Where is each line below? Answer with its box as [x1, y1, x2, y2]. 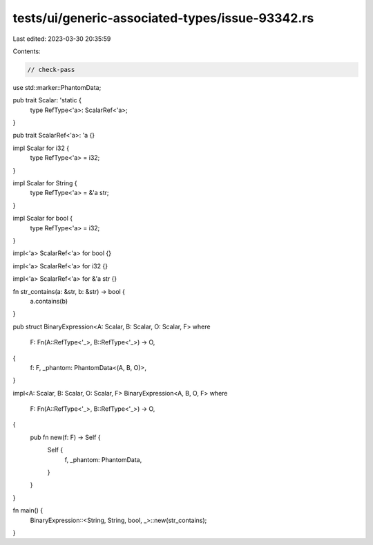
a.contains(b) [30, 297, 68, 305]
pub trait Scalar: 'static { [12, 96, 82, 104]
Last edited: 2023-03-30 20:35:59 [12, 35, 111, 43]
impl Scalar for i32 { [12, 144, 69, 152]
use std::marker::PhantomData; [12, 83, 102, 91]
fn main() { [12, 506, 44, 515]
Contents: [12, 47, 41, 55]
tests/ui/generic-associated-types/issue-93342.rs [12, 10, 314, 26]
